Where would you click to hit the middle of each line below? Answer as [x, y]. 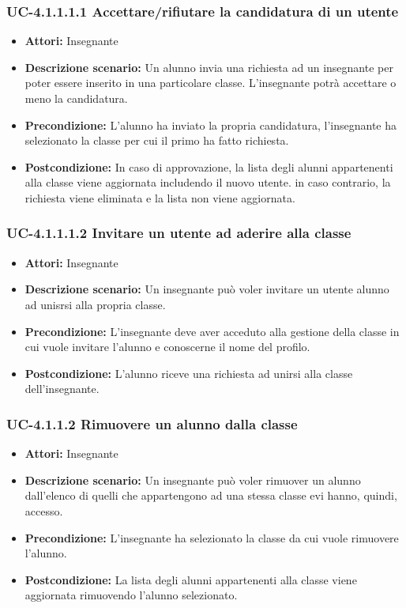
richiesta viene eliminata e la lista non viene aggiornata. [160, 197]
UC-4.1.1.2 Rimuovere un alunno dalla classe [152, 423]
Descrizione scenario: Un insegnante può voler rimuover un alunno [193, 480]
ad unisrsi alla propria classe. [95, 304]
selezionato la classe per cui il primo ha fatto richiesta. [157, 140]
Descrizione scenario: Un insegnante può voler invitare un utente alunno [207, 289]
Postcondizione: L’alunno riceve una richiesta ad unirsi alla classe [189, 373]
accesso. [44, 510]
